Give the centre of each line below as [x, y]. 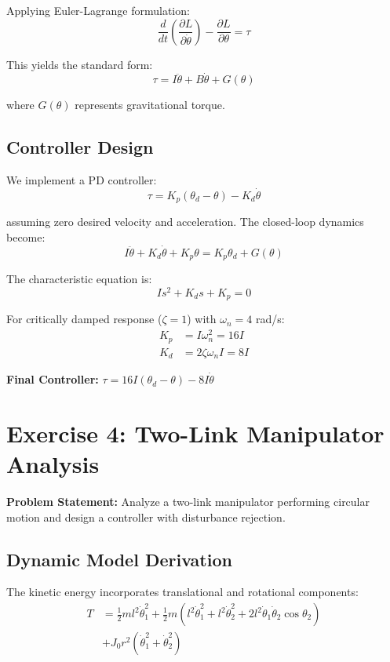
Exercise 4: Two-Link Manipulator [195, 433]
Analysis [53, 464]
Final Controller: [53, 379]
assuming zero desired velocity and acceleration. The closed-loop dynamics [185, 222]
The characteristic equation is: [79, 279]
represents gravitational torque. [150, 105]
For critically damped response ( [84, 319]
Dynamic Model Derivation [119, 559]
